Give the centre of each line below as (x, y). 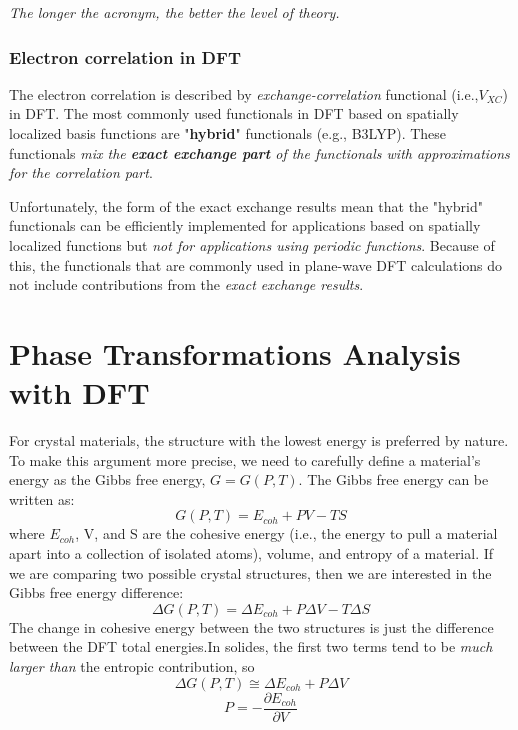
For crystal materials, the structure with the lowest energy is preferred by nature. (259, 440)
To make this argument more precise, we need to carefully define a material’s (245, 459)
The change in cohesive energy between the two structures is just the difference (251, 626)
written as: (42, 498)
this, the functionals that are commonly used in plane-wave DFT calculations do (256, 264)
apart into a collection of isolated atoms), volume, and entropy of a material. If (251, 553)
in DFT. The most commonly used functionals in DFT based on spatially (234, 113)
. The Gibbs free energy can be (393, 479)
